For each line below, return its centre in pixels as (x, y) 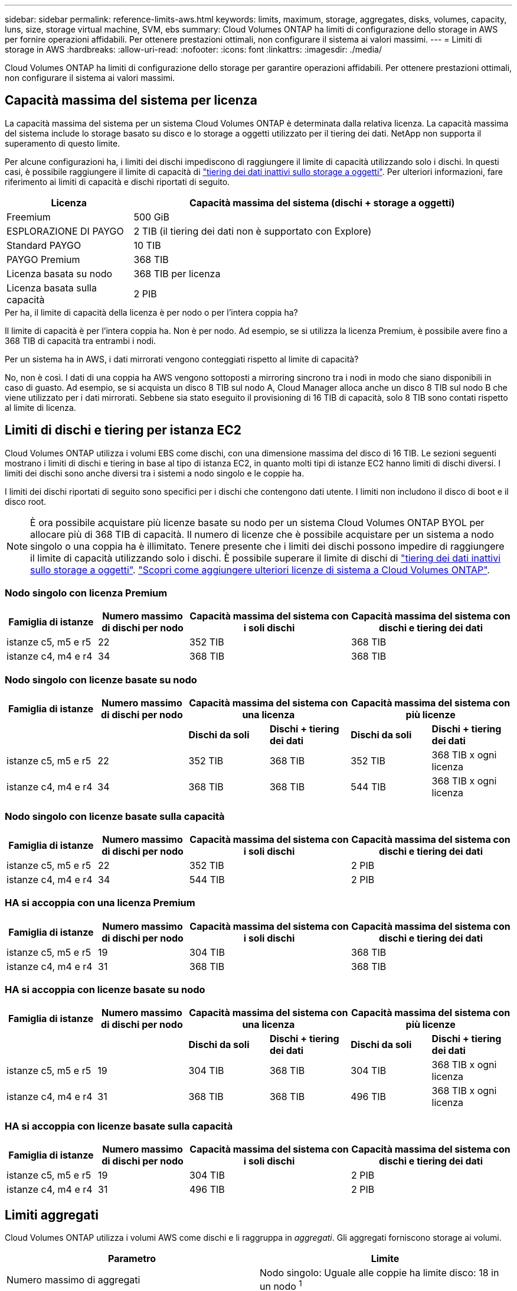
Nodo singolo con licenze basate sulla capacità (115, 816)
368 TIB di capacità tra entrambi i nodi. (81, 340)
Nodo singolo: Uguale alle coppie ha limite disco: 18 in (379, 1273)
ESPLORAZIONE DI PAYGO (65, 231)
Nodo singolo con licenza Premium (86, 593)
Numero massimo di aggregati (73, 1279)
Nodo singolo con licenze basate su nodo (101, 679)
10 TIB (147, 245)
